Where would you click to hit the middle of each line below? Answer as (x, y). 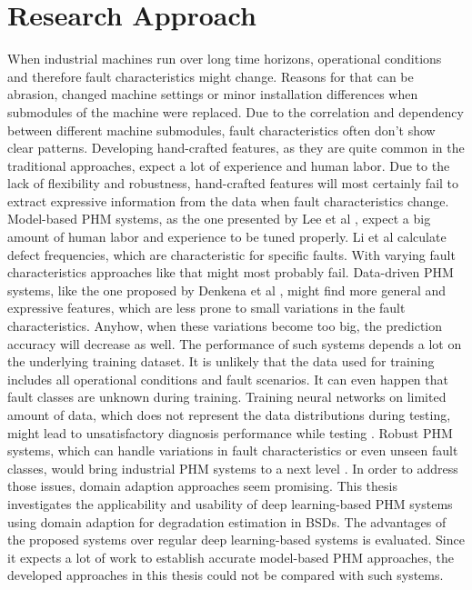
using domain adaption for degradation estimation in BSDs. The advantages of (227, 521)
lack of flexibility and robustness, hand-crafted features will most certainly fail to (233, 183)
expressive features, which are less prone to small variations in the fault (206, 308)
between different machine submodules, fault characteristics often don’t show (221, 130)
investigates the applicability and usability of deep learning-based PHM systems (230, 503)
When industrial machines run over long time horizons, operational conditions (225, 59)
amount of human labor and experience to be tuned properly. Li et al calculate (227, 237)
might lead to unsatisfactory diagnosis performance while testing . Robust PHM (230, 432)
